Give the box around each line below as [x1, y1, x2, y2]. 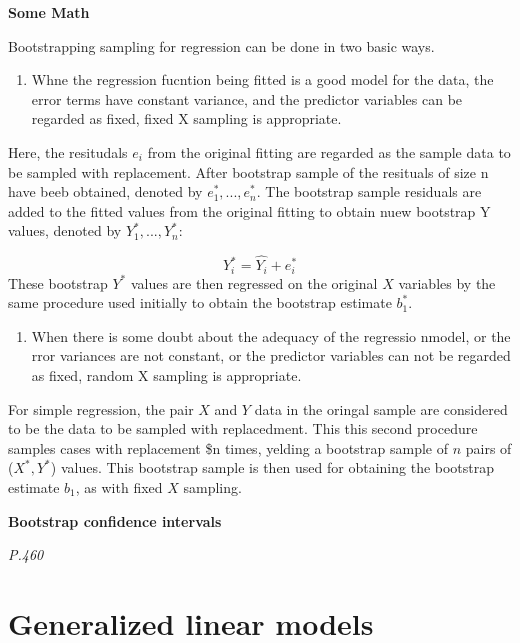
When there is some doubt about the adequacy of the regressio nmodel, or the [31, 325, 511, 346]
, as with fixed [75, 476, 163, 497]
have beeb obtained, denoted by [8, 181, 203, 202]
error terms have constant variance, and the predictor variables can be [31, 88, 463, 109]
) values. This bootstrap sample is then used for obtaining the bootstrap [50, 457, 495, 478]
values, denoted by [8, 220, 122, 241]
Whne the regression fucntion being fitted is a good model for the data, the [31, 69, 494, 90]
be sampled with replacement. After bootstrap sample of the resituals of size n [8, 161, 489, 182]
